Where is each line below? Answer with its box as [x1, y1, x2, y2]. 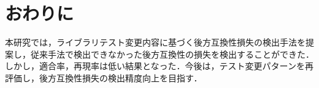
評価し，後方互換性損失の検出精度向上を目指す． [5, 71, 202, 84]
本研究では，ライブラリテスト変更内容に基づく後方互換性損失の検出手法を [5, 36, 306, 49]
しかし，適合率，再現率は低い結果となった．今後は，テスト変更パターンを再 [5, 59, 313, 72]
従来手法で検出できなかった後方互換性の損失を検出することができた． [30, 47, 314, 60]
